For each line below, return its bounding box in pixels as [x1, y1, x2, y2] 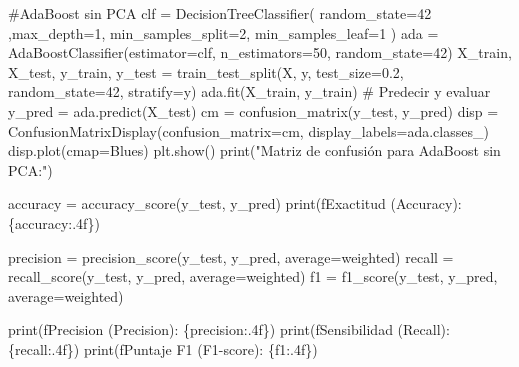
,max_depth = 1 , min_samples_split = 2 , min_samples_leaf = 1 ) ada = [8, 22, 439, 43]
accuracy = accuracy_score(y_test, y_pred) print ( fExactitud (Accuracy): [8, 193, 462, 214]
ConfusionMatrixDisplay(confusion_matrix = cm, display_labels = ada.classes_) [8, 120, 489, 141]
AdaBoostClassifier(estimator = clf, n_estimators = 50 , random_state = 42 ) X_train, [8, 42, 512, 63]
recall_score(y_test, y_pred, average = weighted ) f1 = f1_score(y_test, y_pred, [8, 266, 498, 287]
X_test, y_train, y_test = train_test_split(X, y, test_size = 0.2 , [8, 61, 404, 82]
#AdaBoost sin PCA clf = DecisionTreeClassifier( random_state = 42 [8, 3, 432, 23]
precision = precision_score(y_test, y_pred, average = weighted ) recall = [8, 246, 454, 267]
